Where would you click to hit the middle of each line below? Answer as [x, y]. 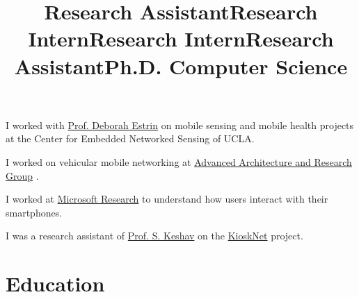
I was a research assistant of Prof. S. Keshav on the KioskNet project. [154, 236]
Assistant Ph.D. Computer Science [181, 66]
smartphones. [34, 212]
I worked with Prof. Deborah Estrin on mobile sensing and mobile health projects [180, 125]
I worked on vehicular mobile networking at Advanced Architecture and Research [179, 161]
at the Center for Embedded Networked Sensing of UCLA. [130, 138]
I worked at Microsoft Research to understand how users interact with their [167, 199]
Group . [22, 175]
